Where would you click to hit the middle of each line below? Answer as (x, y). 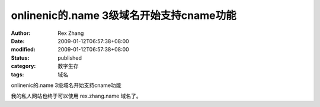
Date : (18, 41)
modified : (23, 50)
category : (23, 66)
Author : (21, 33)
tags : (17, 74)
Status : (20, 58)
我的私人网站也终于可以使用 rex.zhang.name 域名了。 (76, 96)
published (70, 58)
